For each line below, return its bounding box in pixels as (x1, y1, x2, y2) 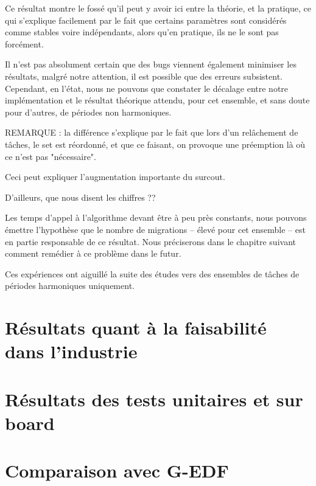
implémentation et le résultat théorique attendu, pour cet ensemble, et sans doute (5, 94, 310, 106)
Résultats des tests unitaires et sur (5, 386, 303, 411)
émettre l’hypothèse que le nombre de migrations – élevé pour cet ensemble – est (5, 223, 306, 235)
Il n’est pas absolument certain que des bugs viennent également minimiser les (5, 58, 297, 71)
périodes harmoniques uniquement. (5, 279, 135, 292)
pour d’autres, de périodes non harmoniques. (5, 105, 172, 118)
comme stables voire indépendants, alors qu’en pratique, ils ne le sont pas (5, 26, 279, 38)
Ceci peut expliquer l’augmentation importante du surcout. (5, 170, 225, 183)
